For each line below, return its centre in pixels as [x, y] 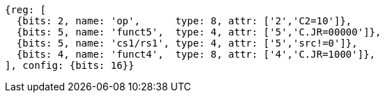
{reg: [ [26, 10]
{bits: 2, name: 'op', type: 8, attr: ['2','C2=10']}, [184, 21]
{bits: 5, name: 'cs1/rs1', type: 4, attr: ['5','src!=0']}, [187, 43]
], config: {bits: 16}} [70, 65]
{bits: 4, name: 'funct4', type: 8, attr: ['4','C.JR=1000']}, [196, 54]
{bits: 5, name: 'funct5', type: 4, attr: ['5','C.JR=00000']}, [199, 32]
